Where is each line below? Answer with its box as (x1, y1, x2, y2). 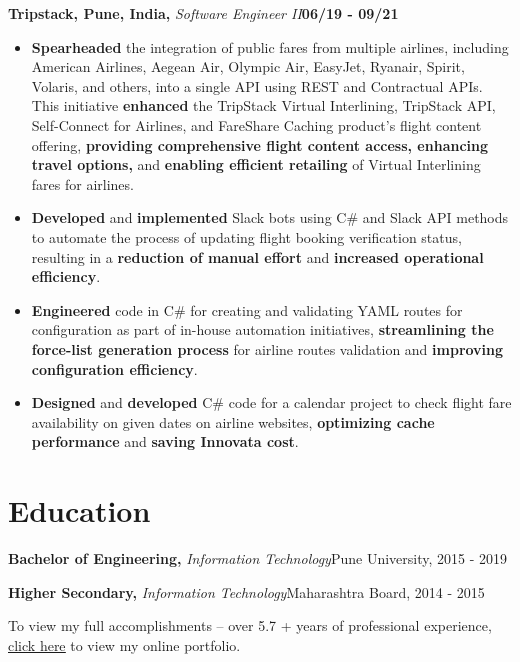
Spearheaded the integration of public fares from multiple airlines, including (31, 36, 509, 57)
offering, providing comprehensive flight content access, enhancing (31, 134, 489, 155)
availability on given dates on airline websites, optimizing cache (31, 411, 435, 432)
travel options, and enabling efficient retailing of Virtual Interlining (31, 154, 481, 175)
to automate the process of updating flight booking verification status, (31, 226, 462, 247)
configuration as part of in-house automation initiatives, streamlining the (31, 319, 494, 340)
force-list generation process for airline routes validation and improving (31, 338, 504, 359)
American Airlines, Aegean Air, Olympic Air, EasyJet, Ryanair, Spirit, (31, 56, 465, 77)
